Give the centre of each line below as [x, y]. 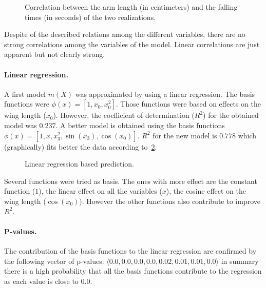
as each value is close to [41, 281]
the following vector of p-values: [54, 261]
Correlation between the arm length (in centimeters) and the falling [131, 7]
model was [21, 125]
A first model [25, 94]
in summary [240, 261]
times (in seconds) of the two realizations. [90, 17]
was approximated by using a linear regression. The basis [165, 94]
